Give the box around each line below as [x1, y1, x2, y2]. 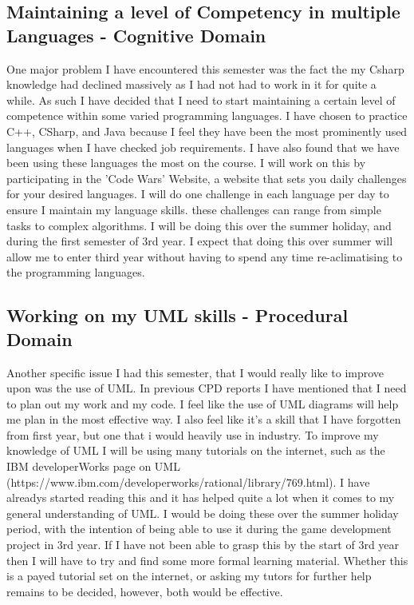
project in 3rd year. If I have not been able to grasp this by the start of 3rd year [6, 536, 400, 553]
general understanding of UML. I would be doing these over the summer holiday [6, 504, 399, 521]
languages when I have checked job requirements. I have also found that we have [6, 138, 400, 155]
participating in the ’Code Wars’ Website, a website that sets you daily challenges [6, 169, 407, 186]
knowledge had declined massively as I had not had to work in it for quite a [6, 76, 377, 93]
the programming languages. [6, 264, 145, 281]
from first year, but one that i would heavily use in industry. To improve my [6, 426, 379, 443]
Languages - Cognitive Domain [6, 22, 266, 47]
